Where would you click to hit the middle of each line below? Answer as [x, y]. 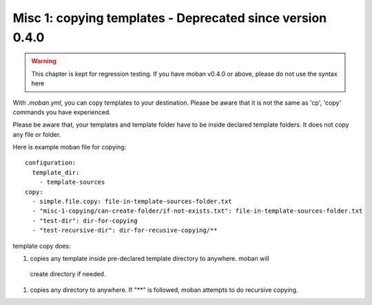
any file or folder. [37, 134]
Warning [44, 61]
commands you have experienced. [62, 112]
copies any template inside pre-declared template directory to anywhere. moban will [150, 258]
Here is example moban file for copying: [70, 147]
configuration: [51, 163]
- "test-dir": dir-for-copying [85, 221]
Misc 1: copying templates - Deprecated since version [170, 18]
